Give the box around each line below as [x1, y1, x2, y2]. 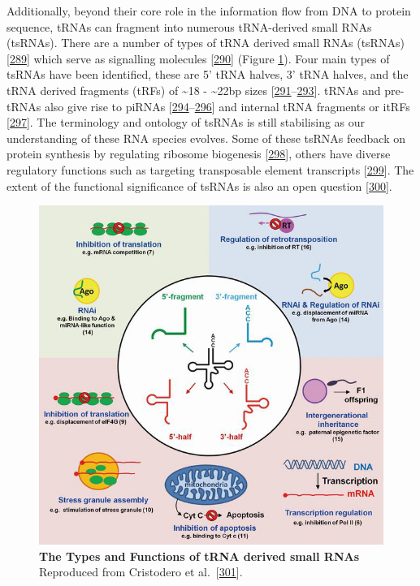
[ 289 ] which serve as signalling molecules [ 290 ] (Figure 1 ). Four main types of [6, 50, 390, 67]
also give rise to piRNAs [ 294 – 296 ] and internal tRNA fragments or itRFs [44, 97, 410, 114]
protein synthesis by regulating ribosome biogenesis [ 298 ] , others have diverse [6, 145, 391, 162]
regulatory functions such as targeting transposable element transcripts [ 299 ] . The [6, 161, 414, 178]
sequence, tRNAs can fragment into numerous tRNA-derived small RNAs [6, 18, 372, 35]
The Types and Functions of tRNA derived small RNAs [39, 547, 360, 564]
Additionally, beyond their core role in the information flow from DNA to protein [6, 2, 411, 19]
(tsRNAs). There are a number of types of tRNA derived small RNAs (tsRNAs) [6, 34, 405, 51]
